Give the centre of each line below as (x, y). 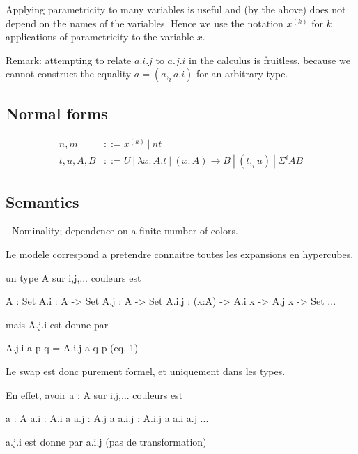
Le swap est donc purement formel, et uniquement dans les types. (146, 371)
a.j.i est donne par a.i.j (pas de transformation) (106, 441)
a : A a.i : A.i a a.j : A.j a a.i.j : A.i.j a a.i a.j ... (107, 418)
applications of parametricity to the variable (100, 37)
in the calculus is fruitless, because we (270, 60)
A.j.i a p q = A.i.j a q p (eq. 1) (72, 348)
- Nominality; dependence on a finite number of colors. (122, 230)
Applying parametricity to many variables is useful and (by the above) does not (176, 9)
